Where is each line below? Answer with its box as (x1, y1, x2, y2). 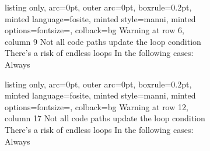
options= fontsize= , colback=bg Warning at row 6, (5, 24, 184, 36)
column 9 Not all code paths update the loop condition (5, 35, 201, 47)
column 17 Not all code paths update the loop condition (5, 112, 205, 124)
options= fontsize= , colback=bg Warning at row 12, (5, 100, 188, 113)
